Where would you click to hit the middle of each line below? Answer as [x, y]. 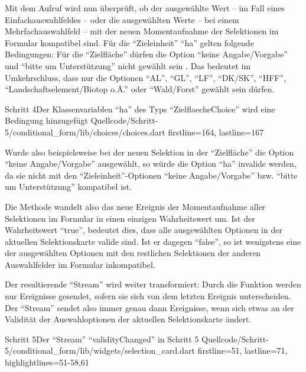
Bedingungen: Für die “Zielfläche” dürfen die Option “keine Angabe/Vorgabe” [146, 54]
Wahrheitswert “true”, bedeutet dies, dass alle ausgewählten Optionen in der [144, 230]
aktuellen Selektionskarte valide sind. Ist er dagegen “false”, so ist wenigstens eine [153, 241]
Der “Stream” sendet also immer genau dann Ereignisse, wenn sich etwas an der [149, 307]
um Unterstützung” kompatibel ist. [68, 187]
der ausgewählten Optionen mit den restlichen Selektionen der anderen [133, 253]
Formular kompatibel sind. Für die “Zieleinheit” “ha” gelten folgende [129, 42]
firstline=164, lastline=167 [216, 132]
